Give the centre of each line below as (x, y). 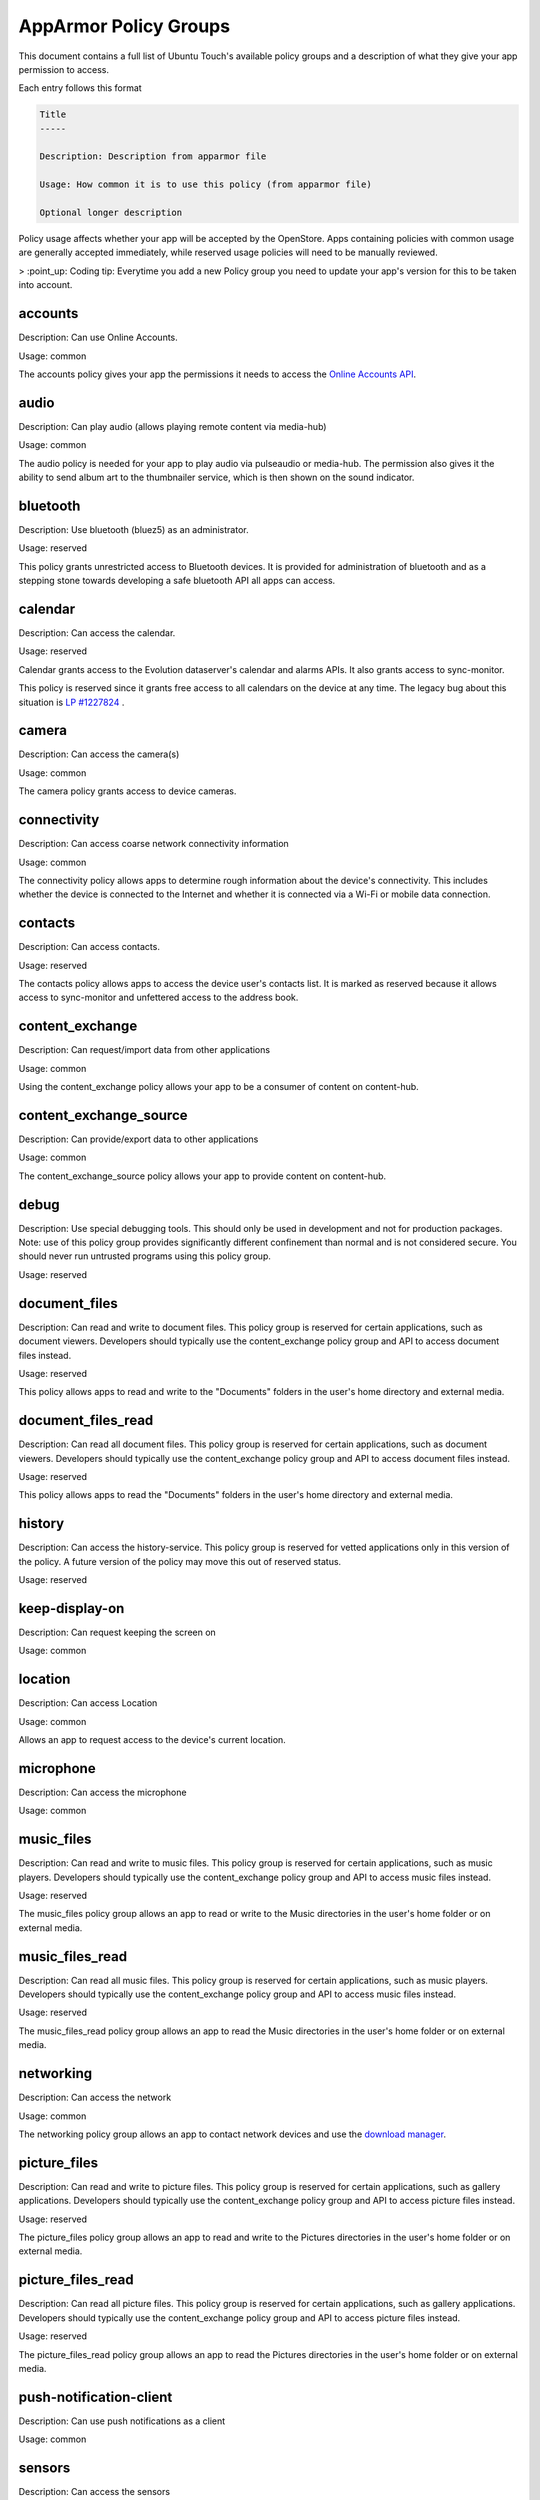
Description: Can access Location (88, 1703)
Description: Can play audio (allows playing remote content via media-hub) (172, 426)
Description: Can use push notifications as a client (122, 2421)
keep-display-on (71, 1608)
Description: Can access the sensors (94, 2492)
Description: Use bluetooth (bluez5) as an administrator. (133, 529)
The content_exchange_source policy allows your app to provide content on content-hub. (202, 1176)
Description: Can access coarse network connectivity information (153, 844)
